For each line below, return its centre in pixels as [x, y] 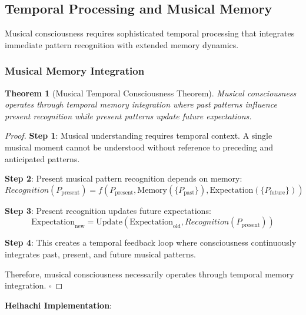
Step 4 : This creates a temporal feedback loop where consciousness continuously [151, 242]
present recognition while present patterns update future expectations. [128, 115]
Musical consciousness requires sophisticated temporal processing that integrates [150, 33]
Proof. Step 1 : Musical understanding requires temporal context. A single [139, 135]
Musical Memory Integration [75, 71]
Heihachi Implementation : [58, 305]
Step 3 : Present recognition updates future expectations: [108, 210]
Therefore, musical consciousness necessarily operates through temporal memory [149, 274]
